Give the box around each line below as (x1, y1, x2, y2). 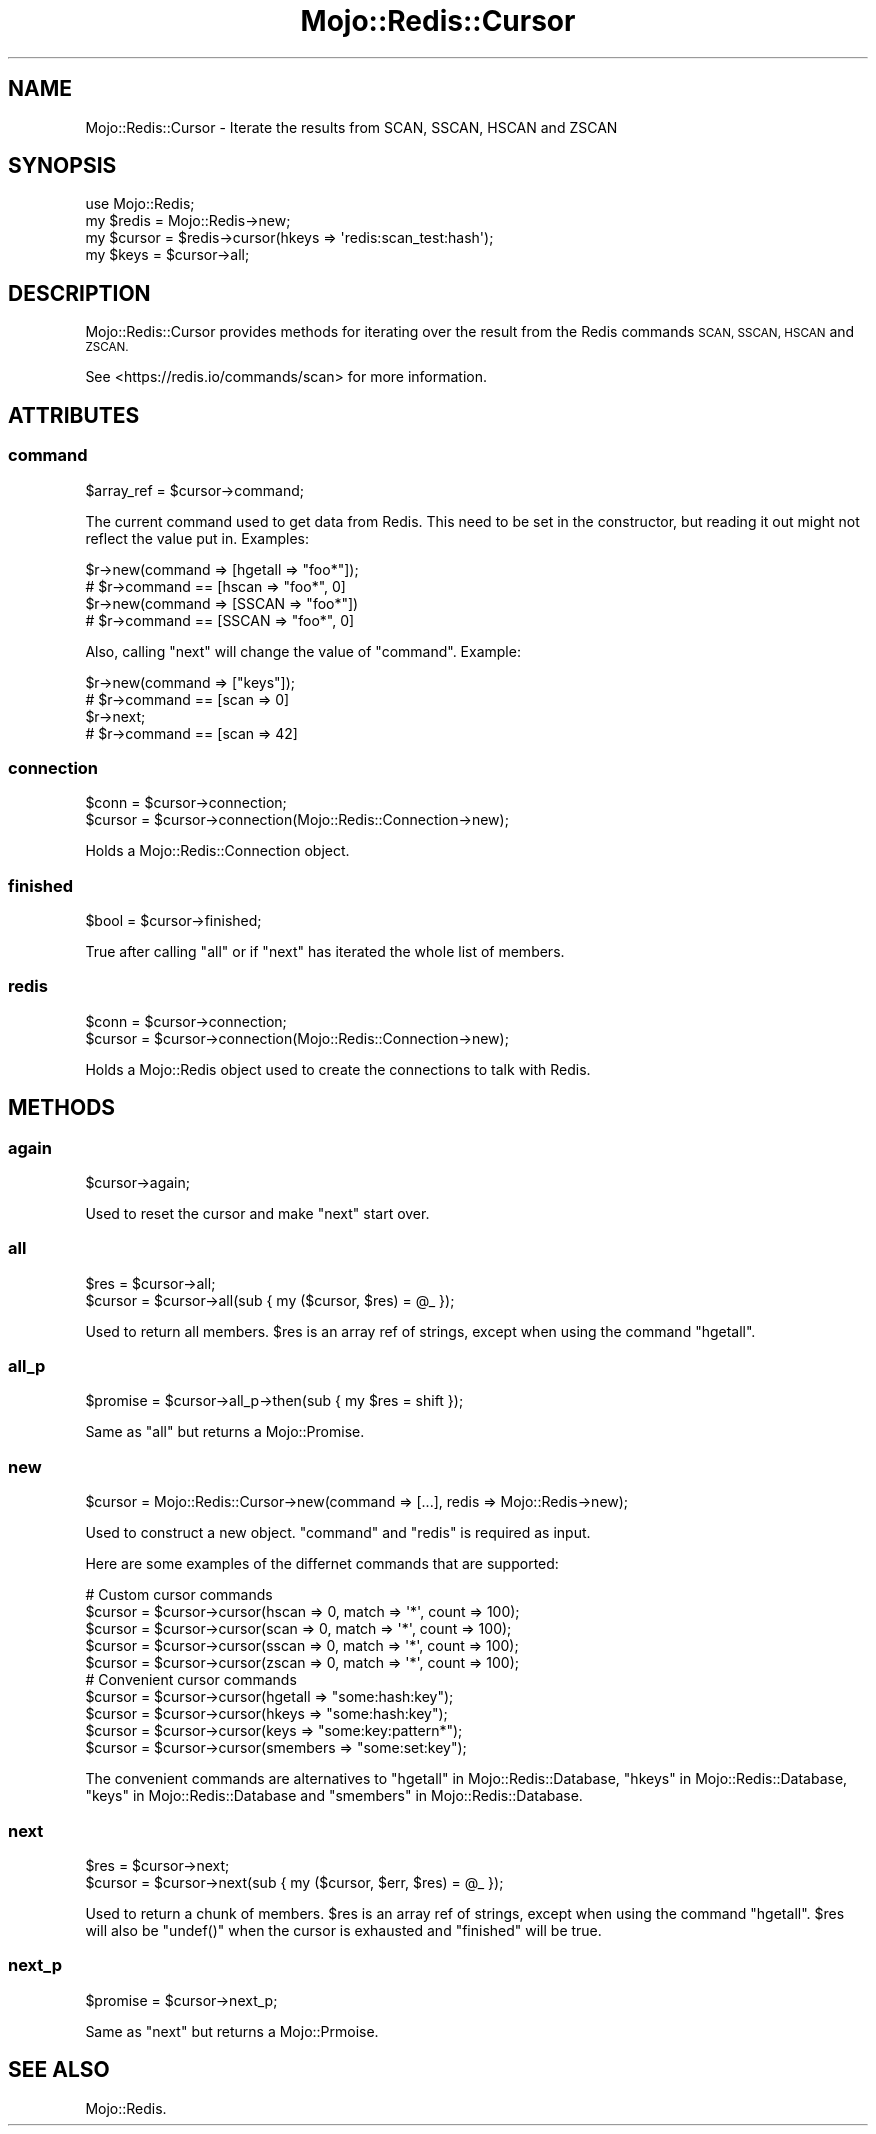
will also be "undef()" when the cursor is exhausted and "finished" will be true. (85, 1921, 602, 1939)
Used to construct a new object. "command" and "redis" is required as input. (85, 1524, 591, 1542)
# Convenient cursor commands (85, 1671, 297, 1689)
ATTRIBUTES (8, 402, 140, 428)
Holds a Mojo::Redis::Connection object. (85, 842, 350, 860)
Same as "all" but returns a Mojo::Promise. (85, 1423, 365, 1441)
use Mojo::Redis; (85, 195, 195, 213)
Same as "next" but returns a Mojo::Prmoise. (85, 2022, 379, 2040)
